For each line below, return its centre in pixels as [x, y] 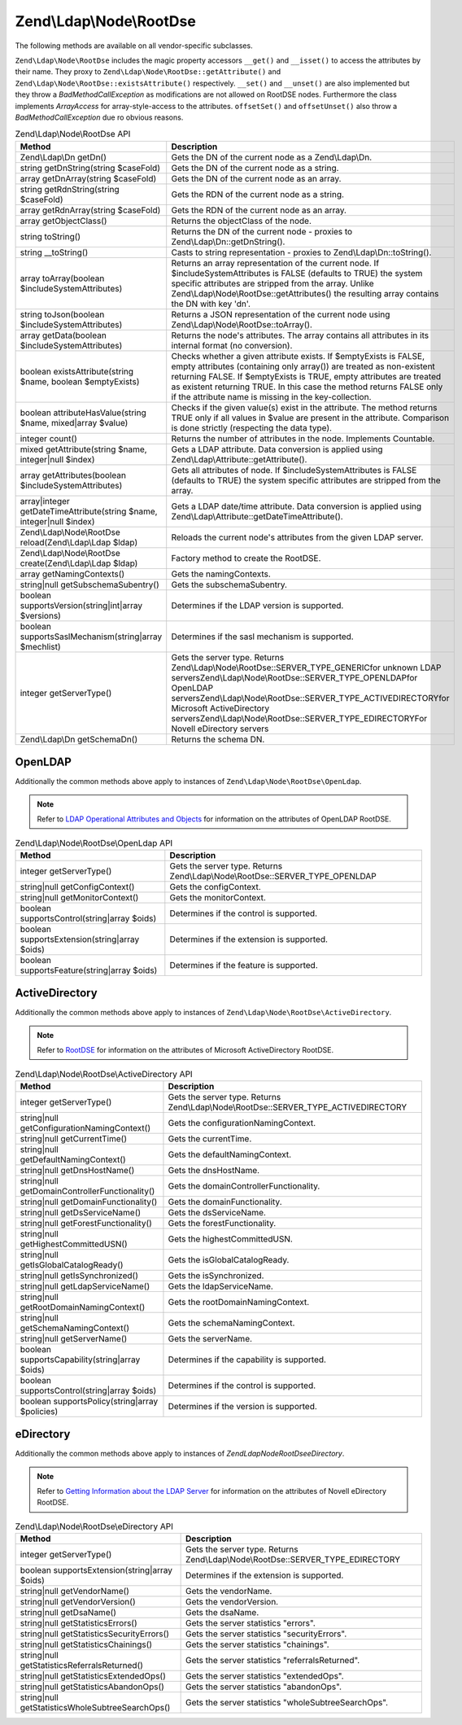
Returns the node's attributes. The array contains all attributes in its [300, 335]
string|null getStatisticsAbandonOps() [92, 1687]
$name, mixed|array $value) [74, 422]
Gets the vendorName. [229, 1591]
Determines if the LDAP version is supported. [257, 605]
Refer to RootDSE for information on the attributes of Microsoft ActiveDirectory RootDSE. [185, 1050]
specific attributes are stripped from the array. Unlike [272, 283]
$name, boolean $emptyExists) [80, 381]
